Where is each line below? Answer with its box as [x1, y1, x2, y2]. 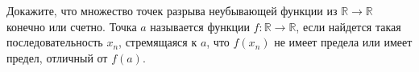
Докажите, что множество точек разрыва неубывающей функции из [6, 2, 338, 18]
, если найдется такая [296, 18, 401, 34]
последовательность [6, 34, 103, 50]
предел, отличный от [6, 49, 108, 66]
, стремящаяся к [118, 34, 197, 50]
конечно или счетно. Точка [6, 18, 137, 34]
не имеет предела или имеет [274, 34, 413, 50]
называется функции [150, 18, 250, 34]
